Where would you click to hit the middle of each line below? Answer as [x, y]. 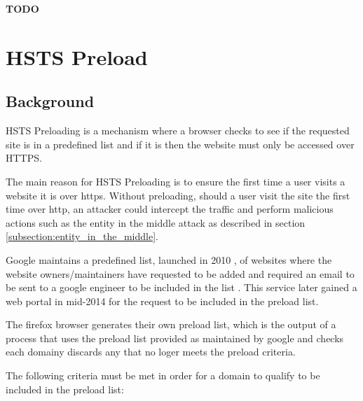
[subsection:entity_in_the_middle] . [82, 236]
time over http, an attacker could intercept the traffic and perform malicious [170, 209]
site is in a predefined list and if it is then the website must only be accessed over [180, 144]
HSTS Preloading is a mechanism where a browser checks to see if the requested [178, 131]
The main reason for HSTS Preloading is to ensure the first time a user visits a [176, 181]
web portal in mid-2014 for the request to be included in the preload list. [162, 301]
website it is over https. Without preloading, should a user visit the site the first [178, 195]
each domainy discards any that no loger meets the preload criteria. [151, 352]
